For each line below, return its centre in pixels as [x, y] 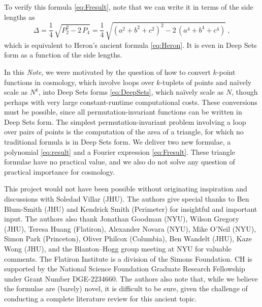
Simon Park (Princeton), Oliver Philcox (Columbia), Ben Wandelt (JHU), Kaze [128, 239]
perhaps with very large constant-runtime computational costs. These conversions [131, 102]
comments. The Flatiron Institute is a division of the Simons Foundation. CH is [128, 258]
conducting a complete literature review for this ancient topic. [101, 298]
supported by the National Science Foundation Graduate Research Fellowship [125, 269]
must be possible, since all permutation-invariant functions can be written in [123, 112]
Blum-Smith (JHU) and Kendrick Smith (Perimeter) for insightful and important [131, 208]
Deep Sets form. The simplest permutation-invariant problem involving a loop [125, 121]
